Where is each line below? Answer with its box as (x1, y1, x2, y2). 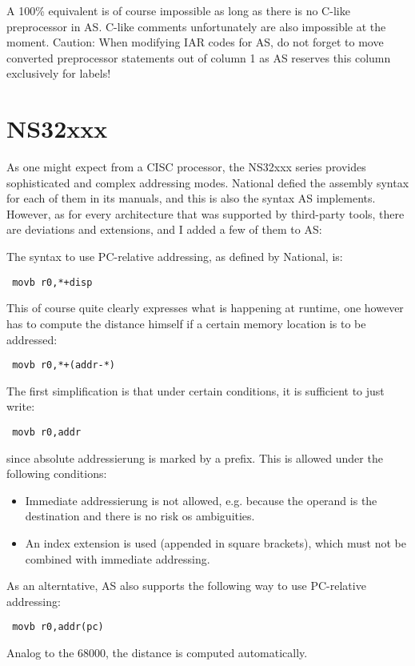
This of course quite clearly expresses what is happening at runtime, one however (6, 299, 404, 316)
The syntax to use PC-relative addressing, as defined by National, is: (6, 248, 343, 265)
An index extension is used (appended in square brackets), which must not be (25, 534, 406, 551)
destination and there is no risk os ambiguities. (25, 508, 255, 524)
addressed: (6, 331, 58, 347)
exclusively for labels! (6, 65, 111, 82)
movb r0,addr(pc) (12, 621, 104, 633)
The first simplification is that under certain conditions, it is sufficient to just (6, 382, 385, 399)
